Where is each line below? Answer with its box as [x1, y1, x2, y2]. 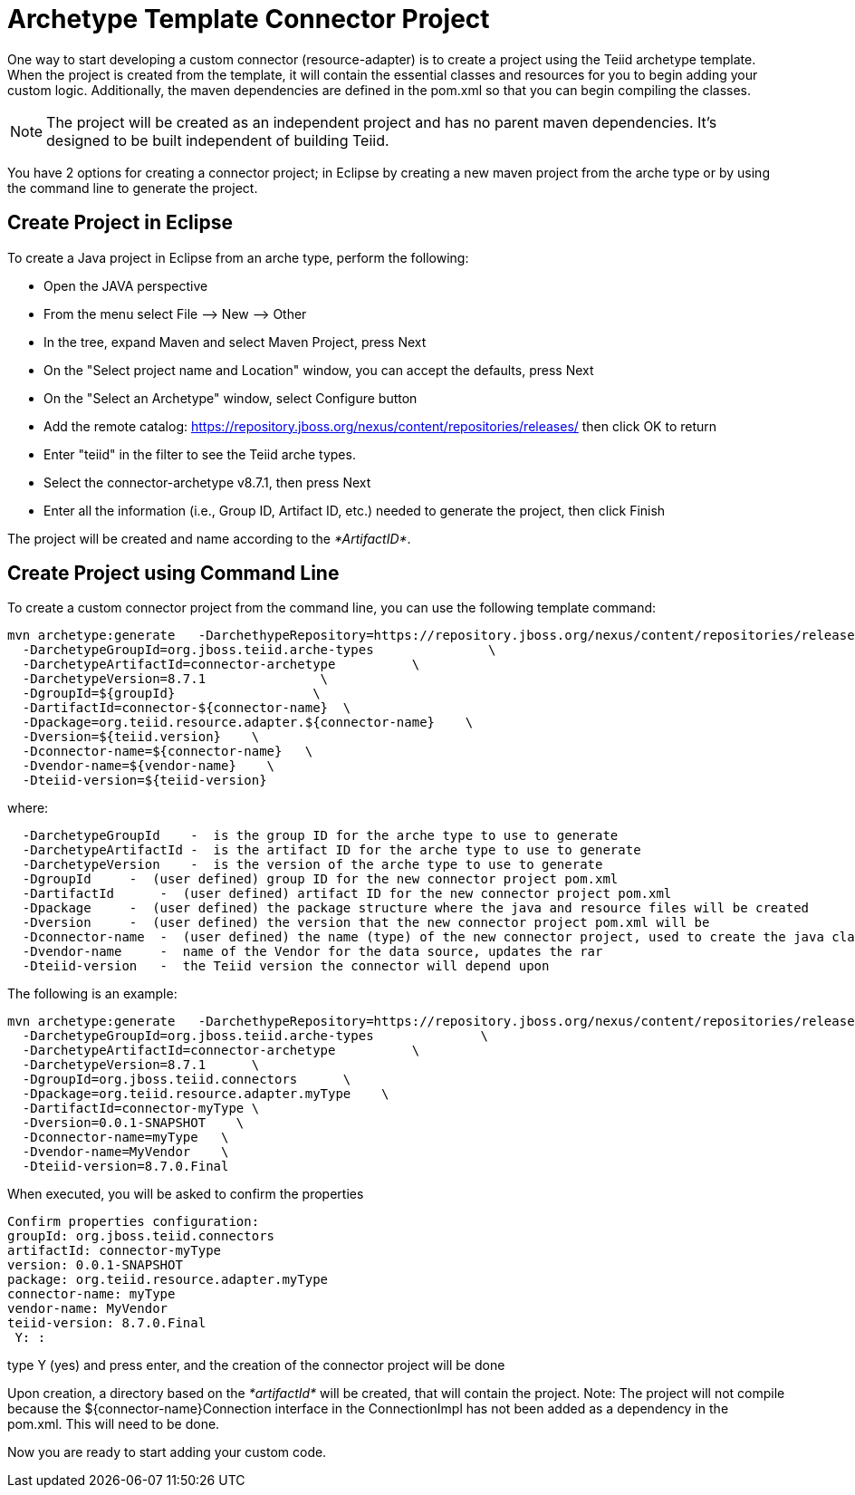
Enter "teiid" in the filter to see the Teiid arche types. [43, 446, 356, 462]
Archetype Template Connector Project [7, 4, 490, 34]
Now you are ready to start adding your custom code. [7, 1444, 327, 1461]
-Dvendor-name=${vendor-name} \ [22, 758, 275, 774]
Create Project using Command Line [7, 562, 340, 585]
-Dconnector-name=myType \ [22, 1130, 229, 1145]
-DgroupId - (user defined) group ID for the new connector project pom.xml [22, 872, 619, 887]
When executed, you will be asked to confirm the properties [7, 1186, 364, 1202]
